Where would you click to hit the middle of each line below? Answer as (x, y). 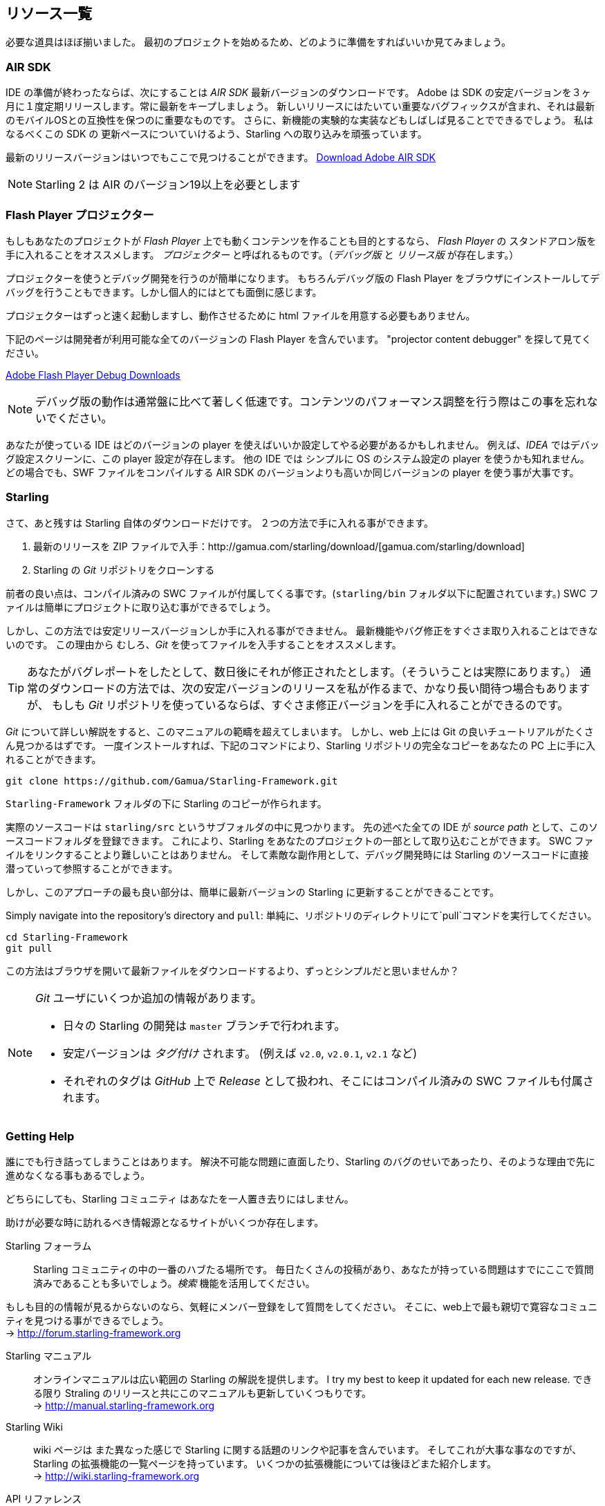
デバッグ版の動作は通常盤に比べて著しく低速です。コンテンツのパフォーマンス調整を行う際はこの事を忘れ (311, 401)
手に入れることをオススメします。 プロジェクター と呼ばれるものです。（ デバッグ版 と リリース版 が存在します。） (262, 254)
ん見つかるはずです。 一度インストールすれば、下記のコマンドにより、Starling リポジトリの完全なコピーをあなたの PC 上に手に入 (301, 745)
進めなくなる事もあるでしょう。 (78, 1176)
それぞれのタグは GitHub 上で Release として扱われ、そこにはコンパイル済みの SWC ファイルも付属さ (328, 1081)
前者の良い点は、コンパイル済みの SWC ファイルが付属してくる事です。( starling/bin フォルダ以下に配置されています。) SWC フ (302, 593)
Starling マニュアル (49, 1356)
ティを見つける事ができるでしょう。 (87, 1321)
